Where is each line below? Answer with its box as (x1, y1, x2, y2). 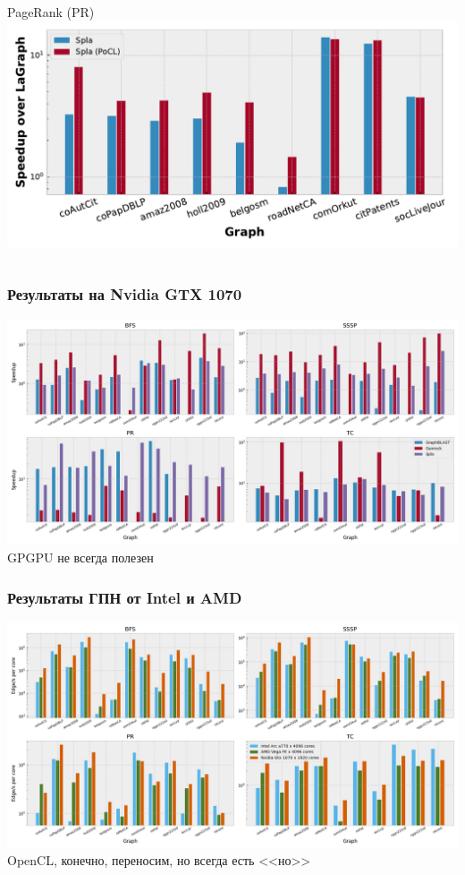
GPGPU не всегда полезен (7, 548, 154, 566)
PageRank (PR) (7, 3, 95, 21)
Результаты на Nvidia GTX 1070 (7, 283, 242, 305)
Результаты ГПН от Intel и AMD (7, 586, 242, 608)
